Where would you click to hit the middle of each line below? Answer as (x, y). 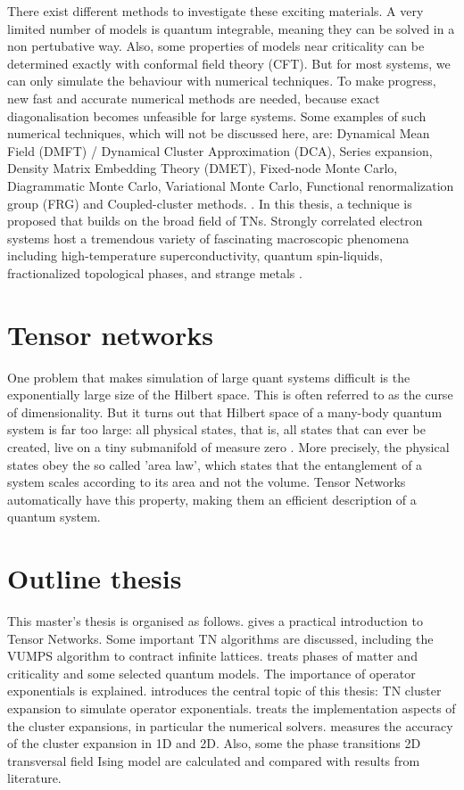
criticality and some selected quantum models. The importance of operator (211, 673)
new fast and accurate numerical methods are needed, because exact (194, 98)
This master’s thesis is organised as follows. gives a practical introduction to (215, 621)
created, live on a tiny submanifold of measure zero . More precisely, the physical (228, 447)
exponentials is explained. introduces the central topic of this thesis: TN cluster (224, 691)
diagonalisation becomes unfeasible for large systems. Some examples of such (217, 115)
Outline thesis (95, 578)
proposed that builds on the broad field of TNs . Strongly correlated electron (215, 221)
